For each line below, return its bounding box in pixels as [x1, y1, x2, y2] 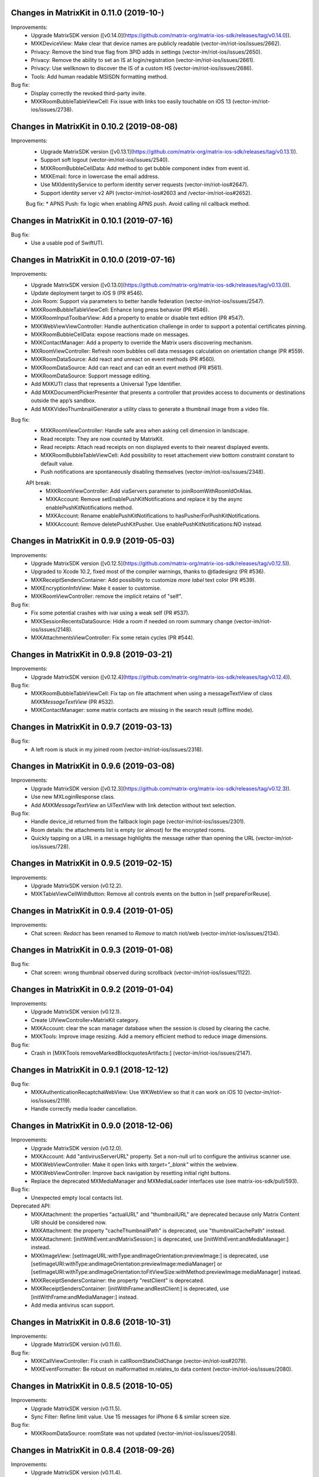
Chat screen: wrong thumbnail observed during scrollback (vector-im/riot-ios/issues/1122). [31, 969, 252, 976]
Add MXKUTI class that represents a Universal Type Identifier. [31, 380, 182, 388]
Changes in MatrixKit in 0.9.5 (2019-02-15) [11, 858, 172, 868]
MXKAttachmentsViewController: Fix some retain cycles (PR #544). [31, 634, 195, 641]
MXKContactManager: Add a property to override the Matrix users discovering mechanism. [31, 339, 253, 346]
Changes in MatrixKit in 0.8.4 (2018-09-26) [11, 1445, 175, 1455]
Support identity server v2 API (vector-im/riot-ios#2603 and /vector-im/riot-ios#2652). [40, 189, 252, 196]
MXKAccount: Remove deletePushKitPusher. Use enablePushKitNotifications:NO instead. [45, 520, 263, 528]
